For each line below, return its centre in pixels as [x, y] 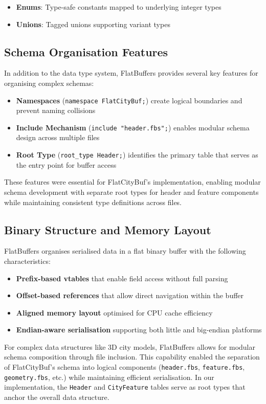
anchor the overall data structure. [57, 397]
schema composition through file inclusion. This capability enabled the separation [132, 357]
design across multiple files [58, 137]
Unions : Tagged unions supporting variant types [93, 24]
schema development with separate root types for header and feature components [131, 192]
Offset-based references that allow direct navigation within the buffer [130, 295]
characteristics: [27, 261]
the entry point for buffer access [66, 164]
